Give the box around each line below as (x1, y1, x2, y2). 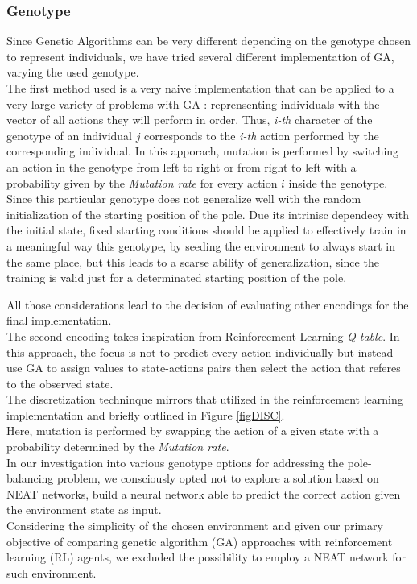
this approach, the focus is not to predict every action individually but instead (6, 343, 394, 360)
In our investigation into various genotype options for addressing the (6, 454, 345, 470)
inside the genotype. (288, 174, 388, 191)
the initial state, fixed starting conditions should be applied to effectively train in (6, 222, 407, 238)
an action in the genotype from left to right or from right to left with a (6, 158, 357, 175)
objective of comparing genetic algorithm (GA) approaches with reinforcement (6, 532, 393, 549)
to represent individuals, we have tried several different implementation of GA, (6, 48, 394, 64)
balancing (6, 470, 54, 487)
